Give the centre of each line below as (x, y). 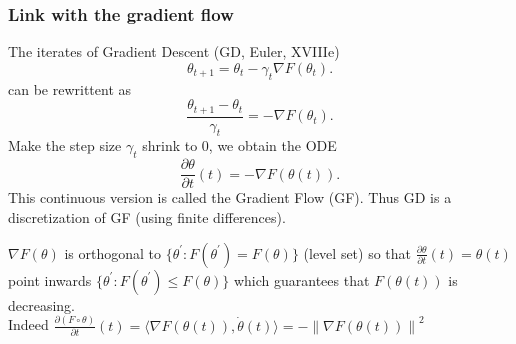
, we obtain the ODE (272, 145)
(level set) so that (357, 252)
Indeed (28, 324)
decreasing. (42, 304)
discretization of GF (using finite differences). (147, 216)
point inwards (50, 279)
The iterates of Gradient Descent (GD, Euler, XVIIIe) (174, 51)
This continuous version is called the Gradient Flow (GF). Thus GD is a (230, 197)
